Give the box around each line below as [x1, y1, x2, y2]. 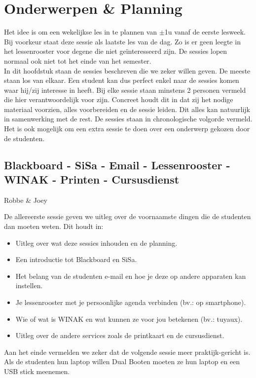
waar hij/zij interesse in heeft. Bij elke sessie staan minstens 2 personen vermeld [4, 84, 246, 95]
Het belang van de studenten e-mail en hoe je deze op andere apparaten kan [15, 270, 246, 281]
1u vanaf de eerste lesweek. [164, 27, 246, 37]
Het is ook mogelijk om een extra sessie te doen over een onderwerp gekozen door [4, 123, 250, 134]
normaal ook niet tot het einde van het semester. [4, 55, 151, 66]
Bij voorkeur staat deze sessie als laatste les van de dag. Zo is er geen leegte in [4, 36, 241, 46]
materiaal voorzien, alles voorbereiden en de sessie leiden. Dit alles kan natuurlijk [4, 104, 250, 114]
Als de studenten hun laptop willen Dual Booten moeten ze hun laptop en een [4, 356, 240, 367]
